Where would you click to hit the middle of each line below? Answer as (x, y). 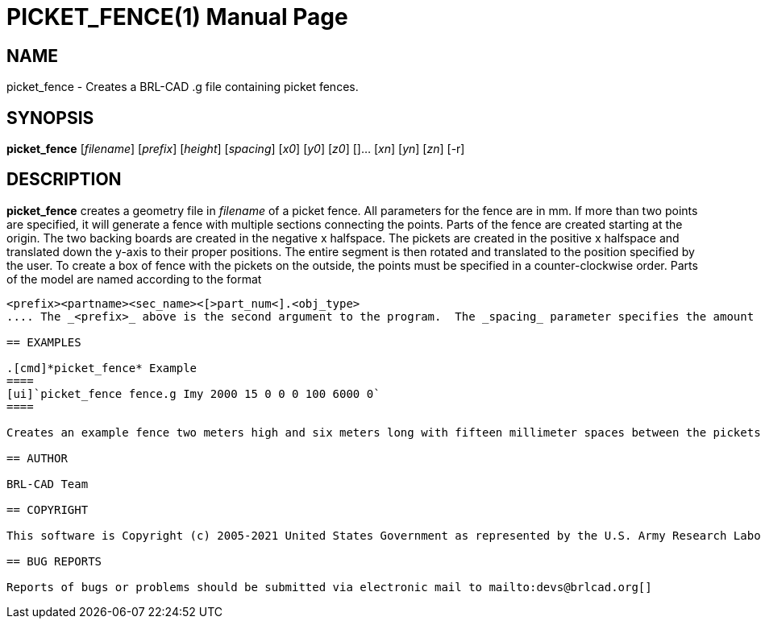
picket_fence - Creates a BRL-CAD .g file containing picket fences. (183, 87)
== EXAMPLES (44, 342)
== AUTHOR (37, 458)
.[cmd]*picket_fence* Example (102, 368)
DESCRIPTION (64, 180)
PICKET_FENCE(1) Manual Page (177, 17)
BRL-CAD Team (48, 484)
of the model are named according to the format (134, 279)
